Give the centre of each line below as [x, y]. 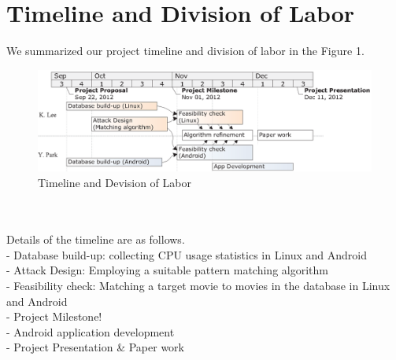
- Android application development [91, 331]
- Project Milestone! [54, 316]
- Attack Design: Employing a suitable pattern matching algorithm [167, 270]
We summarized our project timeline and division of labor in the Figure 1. [185, 51]
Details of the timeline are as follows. [96, 239]
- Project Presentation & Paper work [95, 347]
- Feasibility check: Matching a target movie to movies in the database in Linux [198, 286]
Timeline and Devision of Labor [115, 182]
